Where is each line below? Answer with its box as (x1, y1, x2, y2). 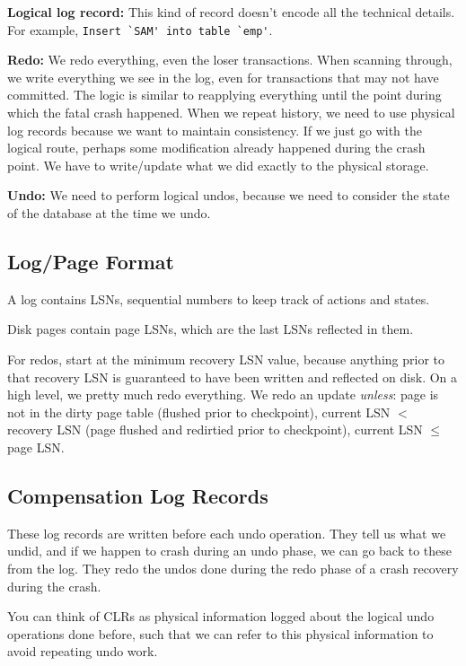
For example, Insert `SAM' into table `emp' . (7, 20, 273, 39)
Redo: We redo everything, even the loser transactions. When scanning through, (7, 50, 453, 69)
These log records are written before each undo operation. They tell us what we (7, 523, 446, 542)
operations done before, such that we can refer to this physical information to (7, 624, 434, 643)
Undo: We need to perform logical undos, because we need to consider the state (7, 186, 450, 205)
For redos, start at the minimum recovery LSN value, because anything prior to (7, 349, 445, 368)
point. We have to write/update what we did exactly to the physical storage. (7, 155, 429, 174)
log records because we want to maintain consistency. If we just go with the (7, 120, 423, 139)
